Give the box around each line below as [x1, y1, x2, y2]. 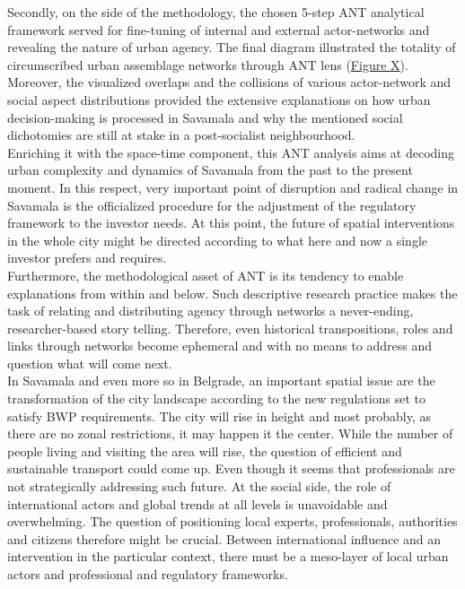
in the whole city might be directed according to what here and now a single [7, 230, 428, 249]
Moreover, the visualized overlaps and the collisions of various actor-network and [7, 73, 452, 91]
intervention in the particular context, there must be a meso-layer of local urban [7, 547, 449, 566]
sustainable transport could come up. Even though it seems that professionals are [7, 459, 455, 478]
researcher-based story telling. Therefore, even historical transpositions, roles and [7, 318, 453, 337]
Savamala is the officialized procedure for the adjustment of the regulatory [7, 195, 417, 214]
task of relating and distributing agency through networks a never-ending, [7, 301, 414, 320]
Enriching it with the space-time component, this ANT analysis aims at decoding [7, 143, 454, 161]
